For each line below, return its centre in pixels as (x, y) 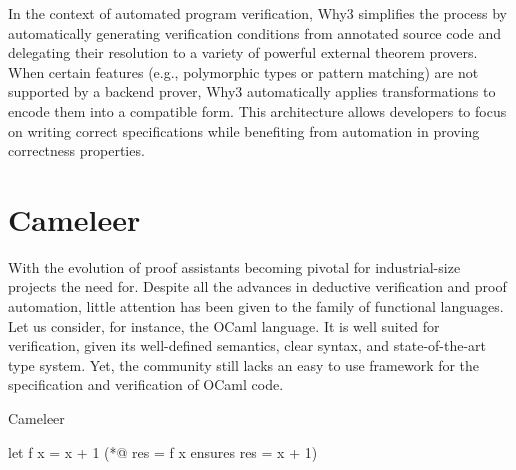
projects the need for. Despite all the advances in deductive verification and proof (257, 286)
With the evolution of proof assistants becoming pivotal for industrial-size (234, 266)
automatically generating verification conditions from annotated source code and (255, 32)
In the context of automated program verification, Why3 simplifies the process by (258, 13)
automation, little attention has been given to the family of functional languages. (256, 306)
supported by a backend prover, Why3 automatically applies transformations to (252, 91)
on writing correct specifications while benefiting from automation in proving (244, 130)
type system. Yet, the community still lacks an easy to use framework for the (244, 364)
